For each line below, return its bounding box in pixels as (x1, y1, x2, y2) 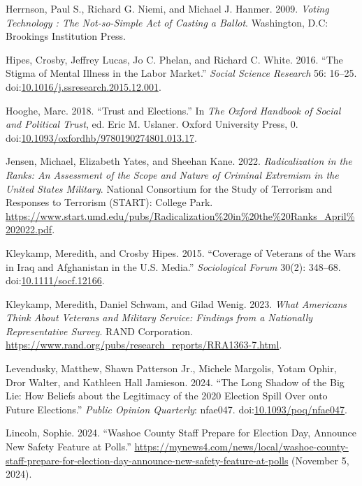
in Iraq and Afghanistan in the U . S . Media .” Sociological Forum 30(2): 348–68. (6, 259, 341, 274)
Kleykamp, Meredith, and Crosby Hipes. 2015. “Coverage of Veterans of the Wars (6, 245, 356, 260)
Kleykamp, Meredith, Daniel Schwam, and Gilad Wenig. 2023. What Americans (6, 296, 347, 311)
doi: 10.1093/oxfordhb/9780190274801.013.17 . (6, 130, 197, 145)
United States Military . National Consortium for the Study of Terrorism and (6, 181, 333, 196)
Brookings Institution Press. (6, 29, 126, 43)
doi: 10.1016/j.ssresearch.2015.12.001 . (6, 79, 161, 94)
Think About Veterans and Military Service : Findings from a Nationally (6, 310, 313, 325)
